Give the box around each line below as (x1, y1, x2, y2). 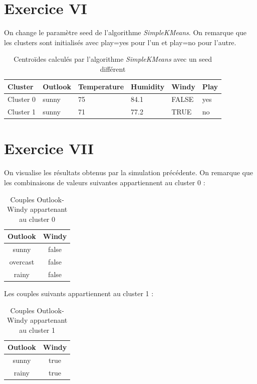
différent (100, 63, 126, 74)
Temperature (78, 81, 124, 91)
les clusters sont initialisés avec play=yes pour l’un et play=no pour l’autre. (4, 37, 236, 47)
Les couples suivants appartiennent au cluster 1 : (4, 288, 154, 298)
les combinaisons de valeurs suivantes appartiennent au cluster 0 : (4, 177, 205, 187)
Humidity (131, 81, 165, 91)
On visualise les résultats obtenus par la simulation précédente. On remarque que (4, 167, 253, 178)
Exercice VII (4, 138, 94, 159)
